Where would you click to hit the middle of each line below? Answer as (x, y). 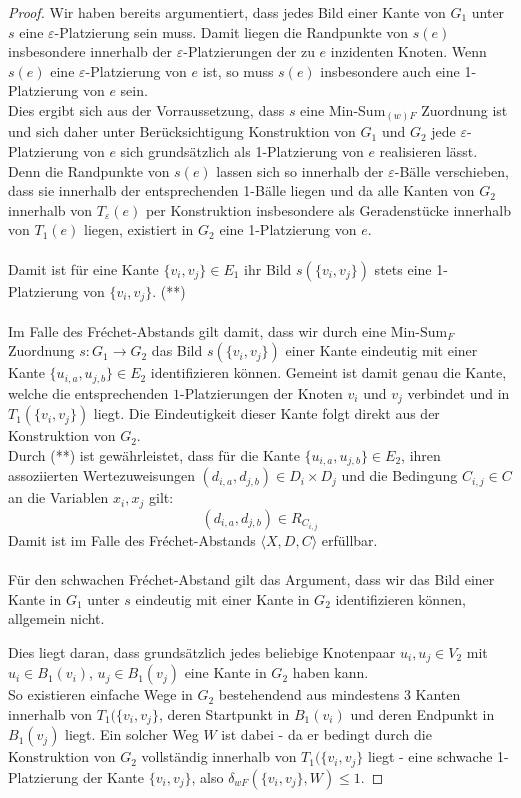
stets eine (403, 268)
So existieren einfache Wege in (100, 694)
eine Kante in (225, 672)
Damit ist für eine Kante (83, 268)
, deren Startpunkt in (224, 713)
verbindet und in (458, 392)
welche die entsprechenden (88, 392)
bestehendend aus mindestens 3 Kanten (339, 694)
